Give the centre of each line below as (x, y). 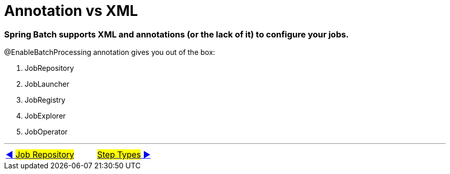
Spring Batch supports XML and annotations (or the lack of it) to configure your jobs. (176, 34)
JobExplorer (45, 116)
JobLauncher (47, 84)
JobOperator (46, 132)
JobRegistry (45, 100)
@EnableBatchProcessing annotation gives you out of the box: (110, 52)
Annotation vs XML (71, 11)
